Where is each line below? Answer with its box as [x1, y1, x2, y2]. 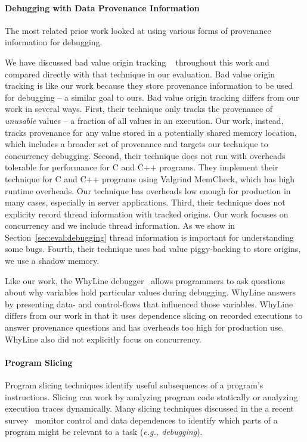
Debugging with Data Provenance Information [5, 1, 200, 14]
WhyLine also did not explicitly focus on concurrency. [5, 332, 201, 345]
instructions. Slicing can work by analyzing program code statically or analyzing [5, 390, 298, 403]
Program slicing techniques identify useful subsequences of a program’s [5, 379, 263, 391]
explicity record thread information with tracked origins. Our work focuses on [5, 207, 289, 220]
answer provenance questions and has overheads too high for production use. [5, 321, 284, 334]
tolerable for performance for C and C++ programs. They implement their [5, 161, 278, 173]
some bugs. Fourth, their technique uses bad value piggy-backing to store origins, [5, 242, 301, 255]
